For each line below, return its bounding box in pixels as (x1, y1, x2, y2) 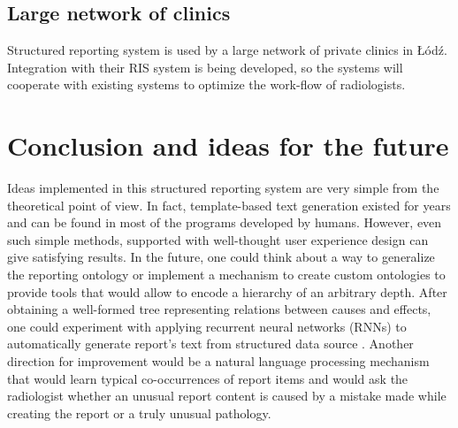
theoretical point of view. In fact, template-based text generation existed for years (7, 195, 451, 214)
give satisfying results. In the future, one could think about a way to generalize (7, 248, 435, 266)
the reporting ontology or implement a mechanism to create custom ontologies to (7, 265, 446, 284)
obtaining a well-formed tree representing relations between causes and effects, (7, 300, 431, 318)
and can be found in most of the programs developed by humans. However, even (7, 213, 442, 232)
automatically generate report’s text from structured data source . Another (7, 334, 414, 353)
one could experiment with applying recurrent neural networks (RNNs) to (7, 317, 407, 335)
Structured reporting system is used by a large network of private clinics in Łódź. (7, 41, 447, 59)
